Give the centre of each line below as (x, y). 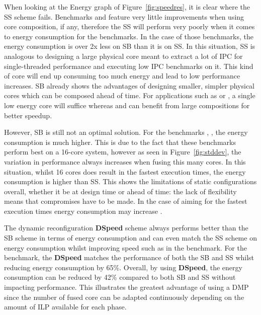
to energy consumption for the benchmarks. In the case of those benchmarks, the (129, 36)
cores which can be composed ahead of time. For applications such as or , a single (130, 95)
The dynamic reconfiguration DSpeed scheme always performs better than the (126, 228)
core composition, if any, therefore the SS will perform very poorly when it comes (129, 26)
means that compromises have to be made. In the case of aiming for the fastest (126, 201)
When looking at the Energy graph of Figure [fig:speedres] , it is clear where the (127, 7)
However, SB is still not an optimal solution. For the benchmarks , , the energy (126, 132)
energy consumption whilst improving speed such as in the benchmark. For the (125, 247)
